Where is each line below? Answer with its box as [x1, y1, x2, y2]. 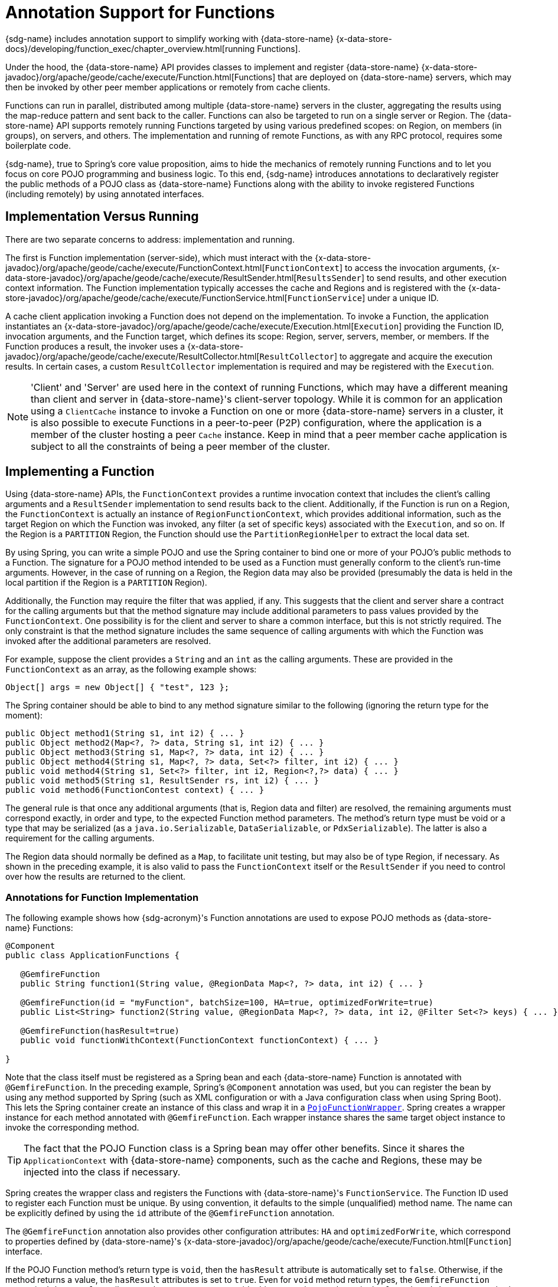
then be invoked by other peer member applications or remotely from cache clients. [5, 81, 331, 92]
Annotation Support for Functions [5, 2, 275, 22]
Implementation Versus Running [5, 209, 199, 224]
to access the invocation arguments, [344, 262, 486, 273]
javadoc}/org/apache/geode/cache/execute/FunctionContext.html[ [5, 262, 265, 273]
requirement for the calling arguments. [5, 833, 155, 844]
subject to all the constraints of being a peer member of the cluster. [31, 440, 330, 452]
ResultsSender [296, 273, 362, 283]
